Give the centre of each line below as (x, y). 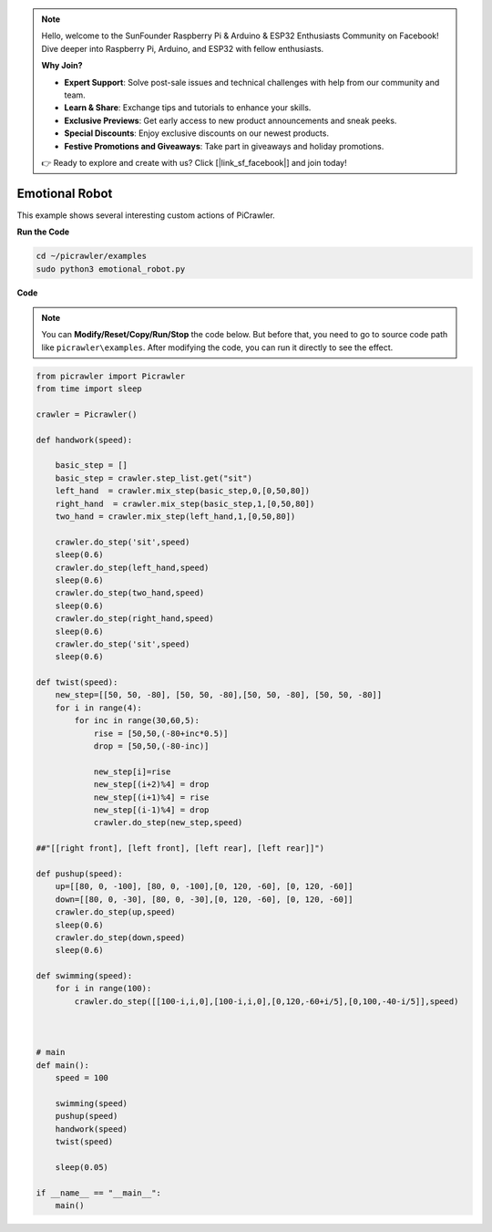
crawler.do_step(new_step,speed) (168, 823)
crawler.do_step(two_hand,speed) (130, 593)
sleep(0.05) (82, 1167)
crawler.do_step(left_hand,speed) (132, 567)
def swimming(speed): (84, 976)
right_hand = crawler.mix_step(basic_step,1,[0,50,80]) (185, 503)
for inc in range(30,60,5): (137, 721)
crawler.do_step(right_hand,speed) (134, 619)
